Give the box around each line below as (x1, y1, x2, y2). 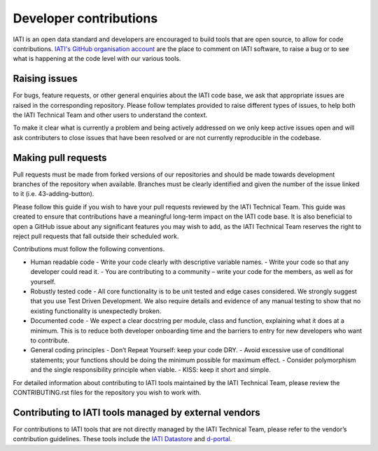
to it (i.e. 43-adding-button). (13, 190, 94, 198)
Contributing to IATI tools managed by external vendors (13, 406, 260, 418)
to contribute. (30, 336, 70, 345)
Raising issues (13, 73, 78, 85)
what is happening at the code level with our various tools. (13, 55, 181, 63)
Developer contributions (13, 11, 158, 26)
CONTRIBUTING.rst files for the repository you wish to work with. (13, 388, 202, 396)
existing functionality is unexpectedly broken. (30, 307, 162, 315)
